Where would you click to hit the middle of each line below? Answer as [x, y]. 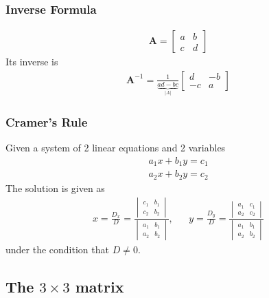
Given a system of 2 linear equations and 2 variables [116, 148]
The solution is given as [55, 188]
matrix [100, 286]
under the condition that [57, 249]
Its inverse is [32, 62]
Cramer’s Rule [47, 121]
